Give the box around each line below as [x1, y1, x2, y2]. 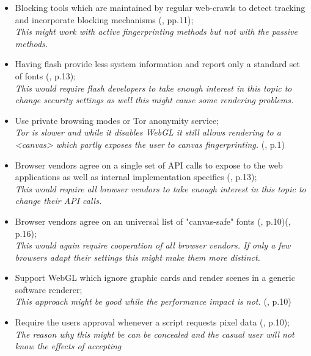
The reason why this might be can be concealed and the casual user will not [15, 327, 295, 340]
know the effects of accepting [15, 340, 122, 352]
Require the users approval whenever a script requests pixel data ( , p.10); [15, 316, 290, 329]
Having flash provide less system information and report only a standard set [15, 57, 301, 70]
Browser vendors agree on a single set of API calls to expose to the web [15, 158, 283, 171]
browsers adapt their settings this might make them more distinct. [15, 250, 260, 263]
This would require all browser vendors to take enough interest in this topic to [15, 182, 306, 195]
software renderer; [15, 283, 82, 296]
